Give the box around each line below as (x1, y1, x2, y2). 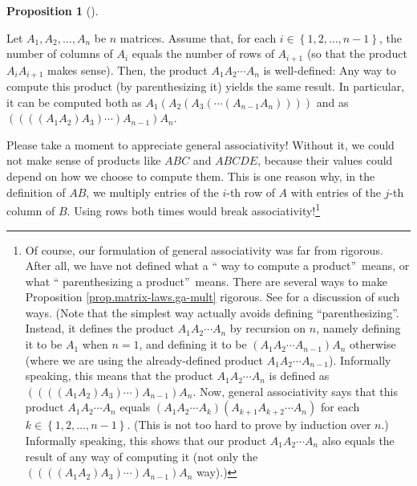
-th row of (226, 183, 275, 200)
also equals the (322, 432, 395, 449)
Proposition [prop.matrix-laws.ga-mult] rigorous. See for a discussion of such (25, 288, 400, 305)
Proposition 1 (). (6, 2, 99, 18)
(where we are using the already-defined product (25, 351, 263, 368)
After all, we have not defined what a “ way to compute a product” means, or (25, 257, 410, 274)
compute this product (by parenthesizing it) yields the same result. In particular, (6, 78, 405, 95)
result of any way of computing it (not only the (25, 447, 258, 464)
